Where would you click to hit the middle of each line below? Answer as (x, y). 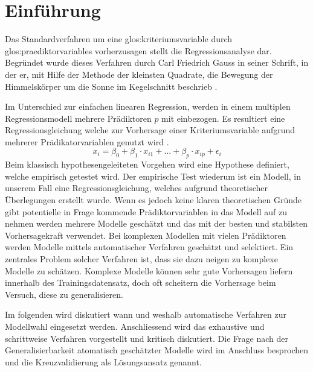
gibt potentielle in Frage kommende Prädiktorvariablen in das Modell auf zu (146, 211)
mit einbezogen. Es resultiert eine (223, 118)
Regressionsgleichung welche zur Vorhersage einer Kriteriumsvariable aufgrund (150, 130)
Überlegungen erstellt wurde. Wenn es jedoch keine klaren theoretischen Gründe (153, 200)
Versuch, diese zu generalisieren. (64, 294)
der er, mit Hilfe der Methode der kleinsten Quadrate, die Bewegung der (139, 74)
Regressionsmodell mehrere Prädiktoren (78, 118)
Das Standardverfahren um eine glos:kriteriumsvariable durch (119, 39)
